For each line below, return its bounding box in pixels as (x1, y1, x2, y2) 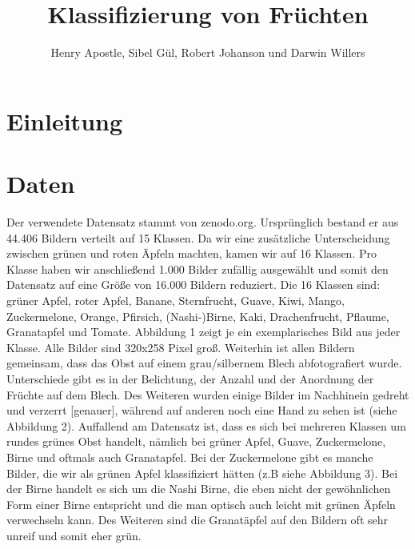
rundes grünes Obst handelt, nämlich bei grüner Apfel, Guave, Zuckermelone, (6, 433, 386, 450)
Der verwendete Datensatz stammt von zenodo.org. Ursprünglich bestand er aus (6, 214, 399, 230)
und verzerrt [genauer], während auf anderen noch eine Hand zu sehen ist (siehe (6, 402, 397, 419)
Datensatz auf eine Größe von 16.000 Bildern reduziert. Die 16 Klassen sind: (6, 276, 381, 293)
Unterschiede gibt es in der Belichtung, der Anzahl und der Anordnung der (6, 370, 374, 387)
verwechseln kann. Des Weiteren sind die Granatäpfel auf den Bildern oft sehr (6, 511, 389, 528)
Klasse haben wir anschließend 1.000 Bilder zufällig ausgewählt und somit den (6, 260, 389, 277)
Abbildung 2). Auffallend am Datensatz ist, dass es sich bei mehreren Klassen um (6, 417, 406, 434)
